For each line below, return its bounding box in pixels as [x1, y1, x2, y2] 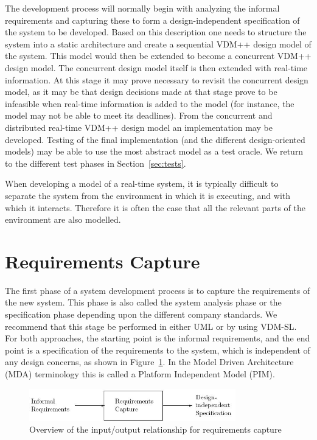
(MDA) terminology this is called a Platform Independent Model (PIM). [5, 367, 275, 380]
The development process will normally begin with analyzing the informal [5, 2, 280, 14]
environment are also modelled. [5, 213, 121, 226]
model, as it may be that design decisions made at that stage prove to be [5, 85, 277, 98]
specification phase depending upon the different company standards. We [5, 308, 277, 320]
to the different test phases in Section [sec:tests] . [5, 156, 186, 169]
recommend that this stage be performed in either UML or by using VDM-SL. [5, 320, 297, 332]
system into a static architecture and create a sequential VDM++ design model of [5, 37, 312, 50]
